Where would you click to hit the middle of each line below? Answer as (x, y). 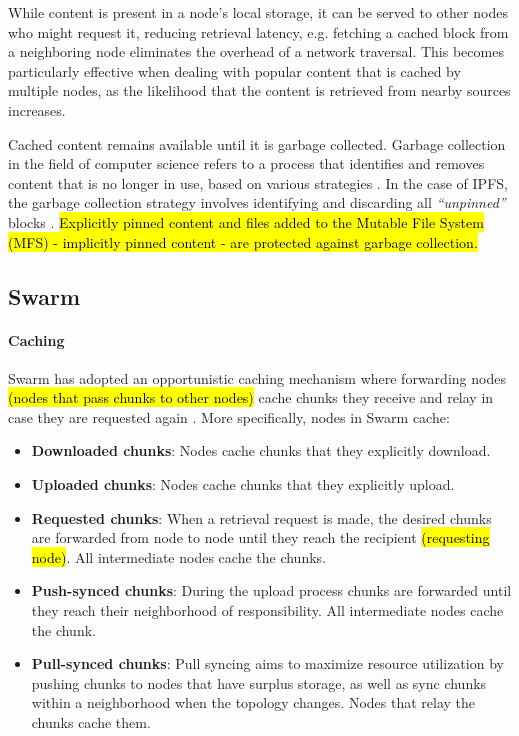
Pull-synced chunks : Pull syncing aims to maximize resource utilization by (267, 663)
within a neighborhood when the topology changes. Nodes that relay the (253, 702)
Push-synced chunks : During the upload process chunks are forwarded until (271, 590)
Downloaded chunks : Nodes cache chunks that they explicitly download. (261, 450)
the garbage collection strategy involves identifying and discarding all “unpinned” (257, 202)
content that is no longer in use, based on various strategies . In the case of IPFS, (258, 182)
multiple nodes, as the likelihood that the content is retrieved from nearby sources (259, 90)
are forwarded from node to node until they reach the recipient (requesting (260, 537)
